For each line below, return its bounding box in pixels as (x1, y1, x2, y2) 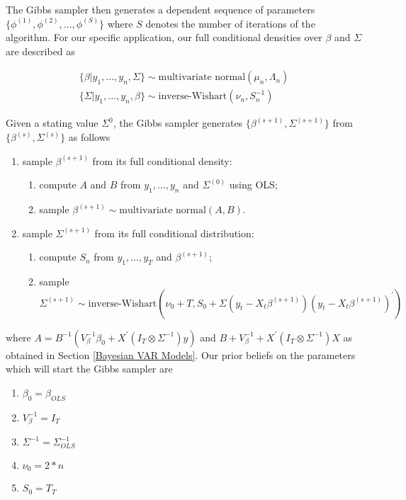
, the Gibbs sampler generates (113, 115, 243, 130)
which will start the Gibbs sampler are (6, 361, 173, 376)
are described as (6, 43, 75, 58)
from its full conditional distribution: (94, 225, 254, 240)
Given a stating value (6, 115, 98, 130)
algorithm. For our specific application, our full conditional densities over (6, 30, 322, 45)
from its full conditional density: (92, 153, 232, 168)
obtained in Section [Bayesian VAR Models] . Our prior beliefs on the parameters (6, 347, 356, 362)
